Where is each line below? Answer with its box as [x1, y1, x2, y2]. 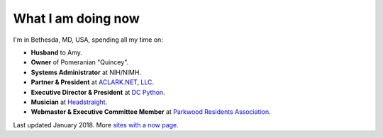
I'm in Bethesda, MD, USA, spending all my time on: [13, 35, 163, 44]
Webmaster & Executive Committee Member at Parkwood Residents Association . [30, 108, 271, 116]
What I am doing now [13, 11, 140, 26]
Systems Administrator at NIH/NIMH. [30, 68, 142, 76]
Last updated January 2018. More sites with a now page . [13, 120, 179, 129]
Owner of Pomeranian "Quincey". [30, 58, 129, 67]
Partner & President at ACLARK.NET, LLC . [30, 78, 155, 86]
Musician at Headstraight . [30, 98, 108, 106]
